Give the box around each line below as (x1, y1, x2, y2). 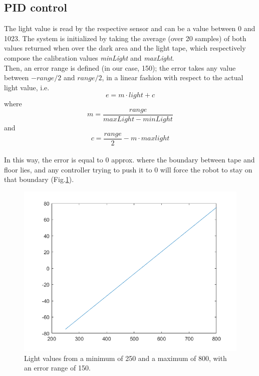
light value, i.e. (4, 82, 50, 92)
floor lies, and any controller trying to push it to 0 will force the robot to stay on (4, 164, 252, 174)
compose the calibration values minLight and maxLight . (4, 52, 174, 63)
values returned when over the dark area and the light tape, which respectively (4, 43, 246, 53)
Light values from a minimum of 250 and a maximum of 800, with (24, 352, 227, 363)
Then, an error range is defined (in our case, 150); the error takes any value (4, 62, 236, 73)
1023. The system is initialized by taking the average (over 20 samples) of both (4, 33, 246, 43)
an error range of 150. (24, 362, 91, 373)
